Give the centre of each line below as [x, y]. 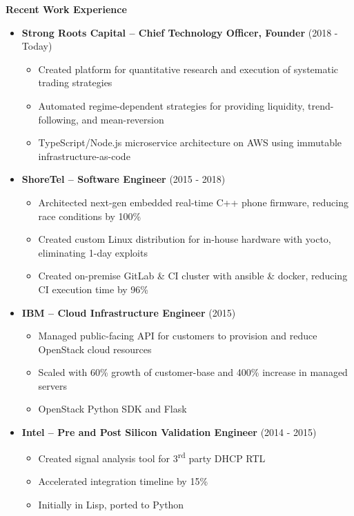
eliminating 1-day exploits [93, 252]
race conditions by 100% [90, 216]
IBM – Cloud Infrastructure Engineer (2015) [129, 312]
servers [53, 385]
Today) [37, 46]
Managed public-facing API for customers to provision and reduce [178, 336]
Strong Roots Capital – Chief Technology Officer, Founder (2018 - [180, 32]
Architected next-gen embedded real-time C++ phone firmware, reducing [193, 202]
